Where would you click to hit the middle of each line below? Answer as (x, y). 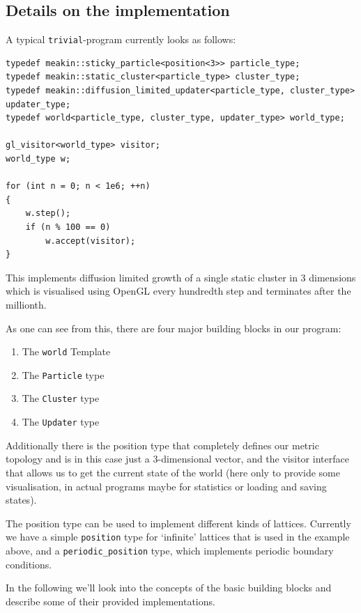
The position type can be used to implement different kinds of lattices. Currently (178, 523)
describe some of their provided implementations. (110, 601)
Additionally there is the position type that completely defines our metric (162, 445)
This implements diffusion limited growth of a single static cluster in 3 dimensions (181, 277)
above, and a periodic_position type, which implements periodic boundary (170, 550)
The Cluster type (61, 398)
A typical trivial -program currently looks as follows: (121, 39)
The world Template (66, 351)
